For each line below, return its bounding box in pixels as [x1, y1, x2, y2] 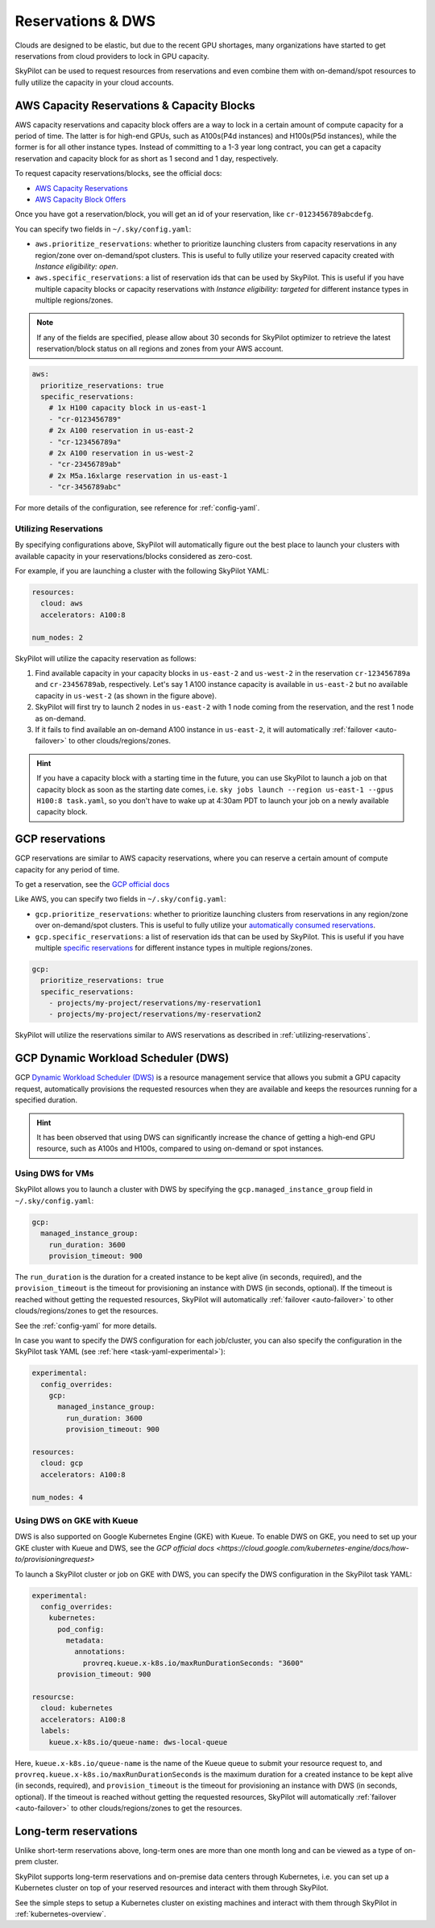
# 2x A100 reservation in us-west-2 [48, 448, 193, 457]
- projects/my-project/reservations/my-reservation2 [48, 1010, 262, 1019]
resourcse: [31, 1693, 75, 1701]
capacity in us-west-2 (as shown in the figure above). [35, 690, 217, 701]
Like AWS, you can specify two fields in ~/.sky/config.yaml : [14, 894, 227, 904]
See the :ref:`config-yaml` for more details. [14, 1321, 157, 1330]
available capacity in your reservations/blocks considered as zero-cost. [14, 551, 253, 560]
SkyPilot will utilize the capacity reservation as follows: [14, 653, 197, 663]
